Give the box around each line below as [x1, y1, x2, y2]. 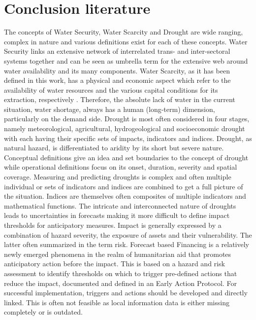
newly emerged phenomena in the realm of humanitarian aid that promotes [4, 249, 231, 259]
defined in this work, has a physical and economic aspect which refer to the [4, 75, 231, 85]
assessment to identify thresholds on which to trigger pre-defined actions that [4, 268, 237, 278]
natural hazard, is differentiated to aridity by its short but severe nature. [4, 142, 224, 153]
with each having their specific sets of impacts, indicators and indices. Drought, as [4, 133, 252, 143]
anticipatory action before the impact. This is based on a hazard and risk [4, 258, 225, 269]
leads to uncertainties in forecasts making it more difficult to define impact [4, 210, 230, 220]
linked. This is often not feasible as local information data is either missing [4, 297, 229, 307]
